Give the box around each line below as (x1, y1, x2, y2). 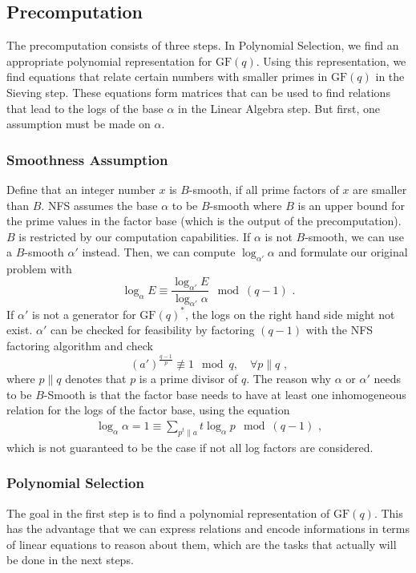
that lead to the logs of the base (6, 99, 164, 116)
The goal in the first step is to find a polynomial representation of (6, 504, 330, 521)
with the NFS (305, 321, 374, 338)
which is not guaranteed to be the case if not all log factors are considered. (6, 438, 374, 455)
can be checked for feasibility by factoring (50, 321, 255, 338)
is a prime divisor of (139, 370, 238, 387)
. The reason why (246, 370, 332, 387)
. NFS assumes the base (41, 196, 158, 213)
